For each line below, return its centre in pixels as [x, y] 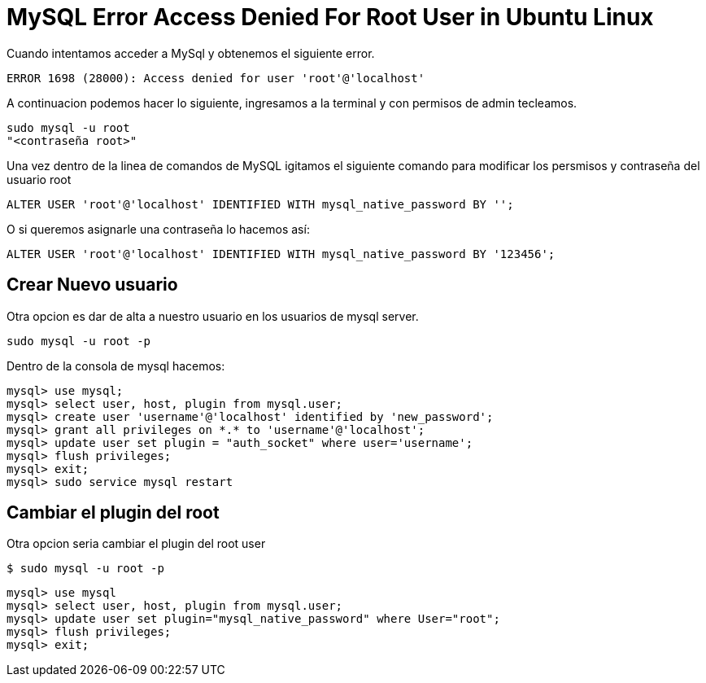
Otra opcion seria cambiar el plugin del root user [136, 544]
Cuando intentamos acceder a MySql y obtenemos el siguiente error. [191, 53]
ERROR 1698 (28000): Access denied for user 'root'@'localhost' [216, 78]
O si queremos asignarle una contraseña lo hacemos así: [158, 229]
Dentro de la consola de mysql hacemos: [116, 366]
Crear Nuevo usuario [92, 285]
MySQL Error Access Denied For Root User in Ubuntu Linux [330, 17]
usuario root [39, 179]
